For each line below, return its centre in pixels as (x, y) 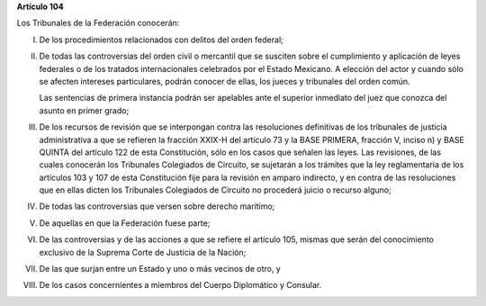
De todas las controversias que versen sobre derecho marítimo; (157, 206)
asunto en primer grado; (84, 110)
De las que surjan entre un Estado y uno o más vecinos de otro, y (160, 269)
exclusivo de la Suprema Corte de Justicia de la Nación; (143, 252)
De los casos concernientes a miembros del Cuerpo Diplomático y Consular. (180, 285)
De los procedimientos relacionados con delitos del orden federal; (161, 40)
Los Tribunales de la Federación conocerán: (98, 23)
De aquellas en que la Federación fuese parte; (125, 223)
